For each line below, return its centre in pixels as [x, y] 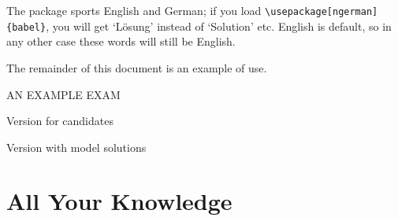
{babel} [26, 27]
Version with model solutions [76, 147]
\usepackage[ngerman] [322, 12]
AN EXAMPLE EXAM [63, 94]
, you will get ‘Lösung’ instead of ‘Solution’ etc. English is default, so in [219, 26]
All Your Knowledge [119, 201]
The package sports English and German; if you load [134, 10]
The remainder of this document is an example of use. [137, 67]
